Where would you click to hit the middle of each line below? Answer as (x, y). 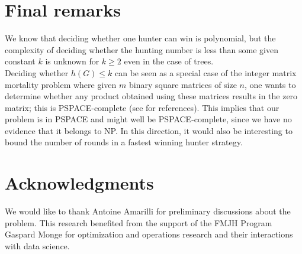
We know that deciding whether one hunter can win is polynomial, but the (140, 38)
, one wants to (270, 84)
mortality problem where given (61, 84)
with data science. (37, 245)
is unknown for (72, 61)
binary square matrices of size (183, 84)
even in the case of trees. (169, 61)
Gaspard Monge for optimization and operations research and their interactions (149, 234)
